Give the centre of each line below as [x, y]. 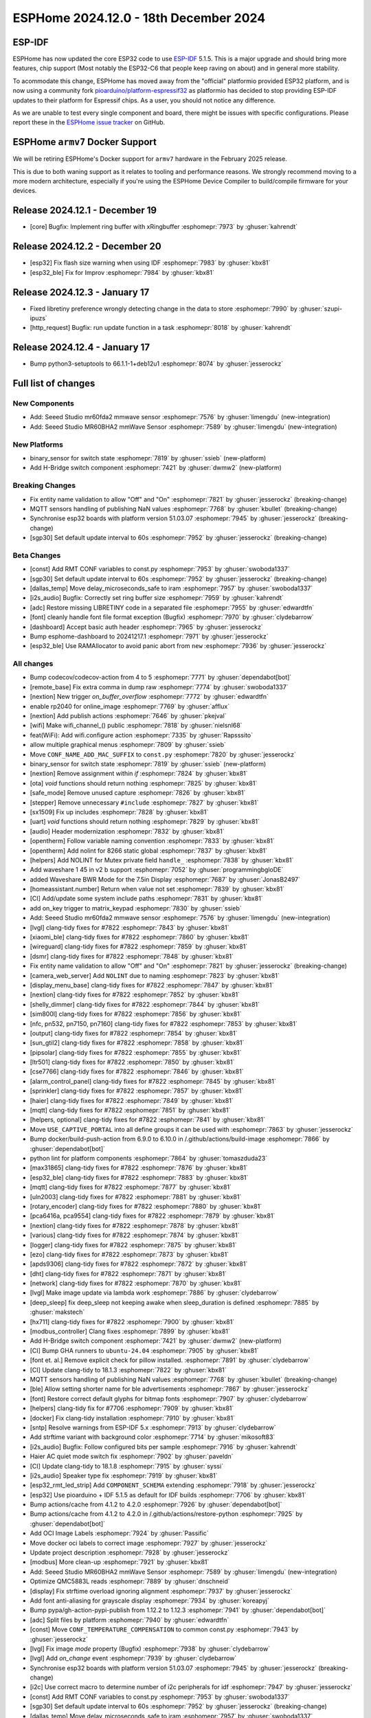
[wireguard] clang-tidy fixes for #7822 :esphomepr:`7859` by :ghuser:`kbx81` [139, 947]
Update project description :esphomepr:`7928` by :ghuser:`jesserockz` [130, 1552]
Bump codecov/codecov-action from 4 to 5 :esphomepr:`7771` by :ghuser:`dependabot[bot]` [161, 678]
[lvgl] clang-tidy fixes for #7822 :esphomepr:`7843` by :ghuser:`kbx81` [130, 927]
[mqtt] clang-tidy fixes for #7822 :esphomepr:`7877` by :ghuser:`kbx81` [131, 1187]
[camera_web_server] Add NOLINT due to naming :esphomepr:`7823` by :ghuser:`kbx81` [155, 975]
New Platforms [38, 445]
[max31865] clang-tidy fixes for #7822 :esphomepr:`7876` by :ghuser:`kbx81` [139, 1168]
